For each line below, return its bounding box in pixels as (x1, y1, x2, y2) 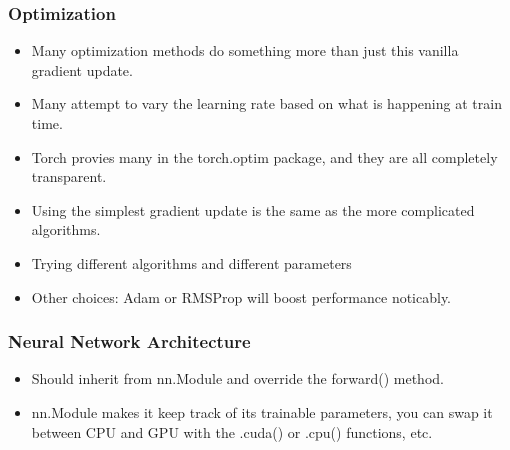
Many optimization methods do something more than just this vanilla (31, 40, 459, 61)
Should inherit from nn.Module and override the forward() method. (31, 368, 444, 389)
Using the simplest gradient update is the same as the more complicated (31, 199, 475, 220)
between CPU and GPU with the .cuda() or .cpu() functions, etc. (31, 421, 433, 442)
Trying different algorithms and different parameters (31, 252, 352, 273)
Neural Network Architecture (8, 329, 251, 354)
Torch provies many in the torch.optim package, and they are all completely (31, 146, 498, 167)
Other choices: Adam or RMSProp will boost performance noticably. (31, 286, 452, 307)
